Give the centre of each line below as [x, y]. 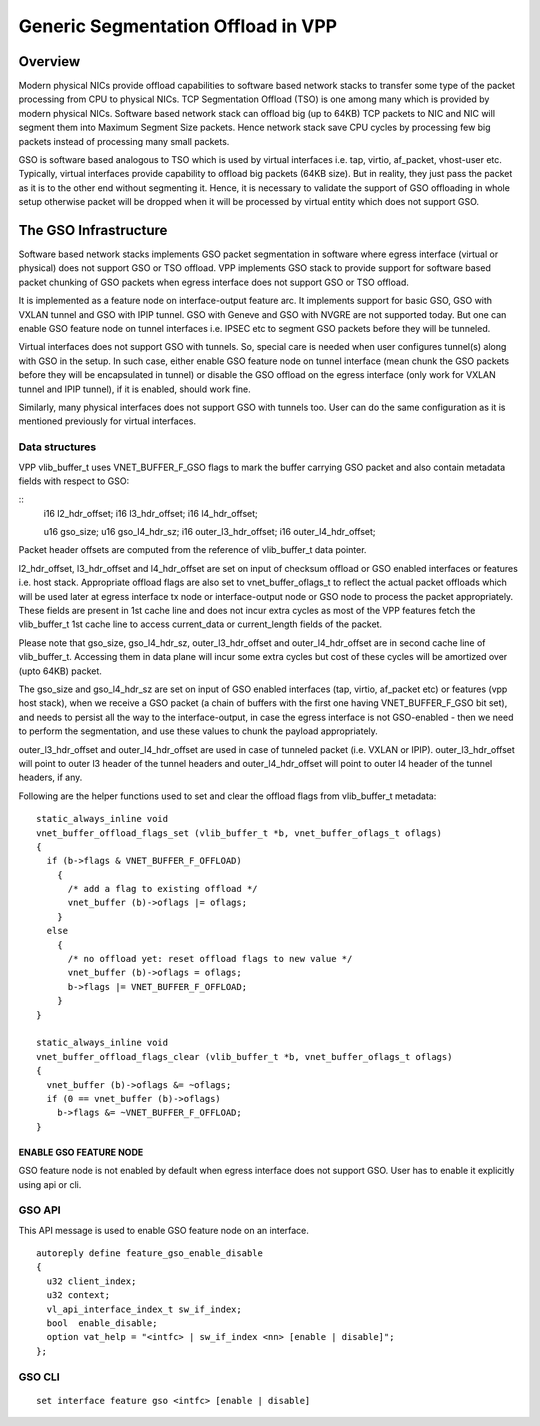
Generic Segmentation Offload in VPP [178, 26]
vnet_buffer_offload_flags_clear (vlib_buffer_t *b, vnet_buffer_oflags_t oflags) [244, 1056]
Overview [49, 61]
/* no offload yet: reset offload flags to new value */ [210, 959]
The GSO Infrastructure [93, 230]
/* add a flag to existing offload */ [163, 889]
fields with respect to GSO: [74, 481]
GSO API [39, 1210]
